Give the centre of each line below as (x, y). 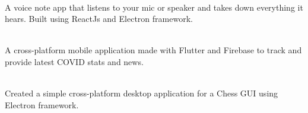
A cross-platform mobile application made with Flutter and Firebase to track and (153, 50)
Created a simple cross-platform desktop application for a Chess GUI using (142, 93)
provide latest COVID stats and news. (74, 61)
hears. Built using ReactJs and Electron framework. (99, 19)
